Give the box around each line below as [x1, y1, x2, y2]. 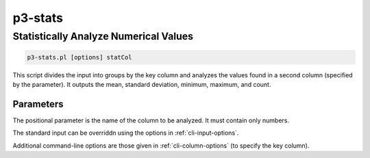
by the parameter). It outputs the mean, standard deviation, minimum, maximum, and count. [12, 81, 271, 89]
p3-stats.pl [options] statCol [27, 53, 133, 61]
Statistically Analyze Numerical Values [12, 30, 194, 42]
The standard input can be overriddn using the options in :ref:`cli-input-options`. [12, 129, 239, 137]
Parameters [12, 98, 64, 109]
